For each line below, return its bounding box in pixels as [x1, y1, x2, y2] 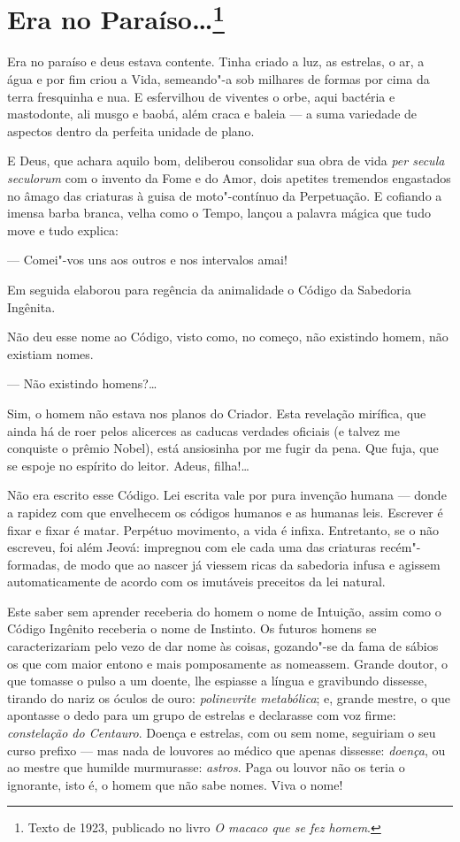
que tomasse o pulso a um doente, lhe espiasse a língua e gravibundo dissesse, [7, 671, 427, 690]
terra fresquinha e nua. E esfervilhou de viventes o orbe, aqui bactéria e [7, 87, 395, 105]
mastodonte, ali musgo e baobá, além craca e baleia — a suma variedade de [7, 104, 418, 123]
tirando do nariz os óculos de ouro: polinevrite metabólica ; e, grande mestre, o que [7, 688, 450, 707]
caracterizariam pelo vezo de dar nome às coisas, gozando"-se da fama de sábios [7, 637, 439, 655]
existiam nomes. [7, 344, 94, 363]
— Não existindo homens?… [7, 374, 157, 393]
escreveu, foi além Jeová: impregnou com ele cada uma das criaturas [7, 538, 377, 556]
